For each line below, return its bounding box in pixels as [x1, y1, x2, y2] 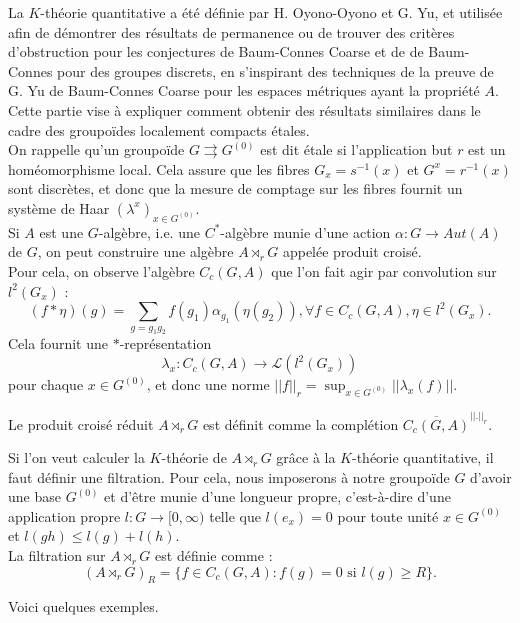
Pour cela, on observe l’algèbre [8, 260, 195, 281]
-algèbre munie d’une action [220, 221, 391, 242]
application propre [8, 505, 121, 526]
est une [39, 221, 84, 242]
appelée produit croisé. [282, 241, 422, 262]
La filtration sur [8, 545, 106, 566]
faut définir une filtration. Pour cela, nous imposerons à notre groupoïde [8, 466, 450, 487]
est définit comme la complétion [202, 413, 399, 434]
